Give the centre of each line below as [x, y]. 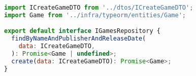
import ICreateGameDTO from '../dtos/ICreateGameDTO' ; [99, 8]
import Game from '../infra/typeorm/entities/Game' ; [95, 15]
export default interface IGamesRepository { [82, 31]
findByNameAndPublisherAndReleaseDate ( [79, 39]
